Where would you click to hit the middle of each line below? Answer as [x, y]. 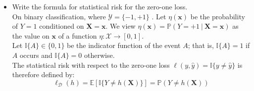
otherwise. [99, 55]
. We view [121, 26]
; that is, [201, 45]
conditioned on [62, 26]
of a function [77, 35]
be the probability [218, 16]
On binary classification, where [59, 16]
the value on [31, 35]
